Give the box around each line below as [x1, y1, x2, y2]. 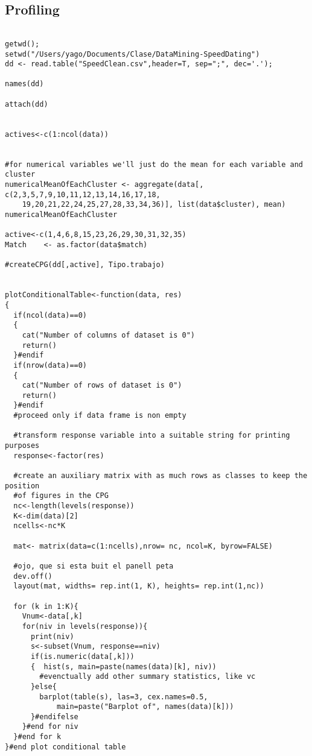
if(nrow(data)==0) [13, 361, 88, 370]
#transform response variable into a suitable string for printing [13, 431, 290, 440]
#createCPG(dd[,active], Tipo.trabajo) [5, 260, 165, 269]
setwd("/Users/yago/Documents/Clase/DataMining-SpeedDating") [5, 49, 260, 58]
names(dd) [5, 80, 44, 89]
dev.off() [13, 572, 53, 581]
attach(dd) [5, 99, 48, 109]
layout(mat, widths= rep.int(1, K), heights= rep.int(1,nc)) [13, 582, 264, 591]
